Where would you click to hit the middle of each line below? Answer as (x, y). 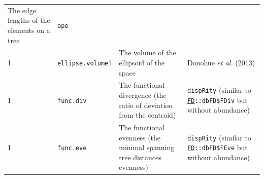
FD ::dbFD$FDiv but (218, 100)
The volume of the (147, 52)
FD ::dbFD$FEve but (218, 147)
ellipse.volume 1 (85, 62)
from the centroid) (147, 115)
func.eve (72, 148)
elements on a (29, 30)
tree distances (140, 157)
